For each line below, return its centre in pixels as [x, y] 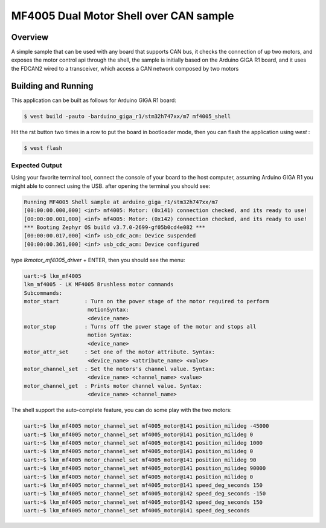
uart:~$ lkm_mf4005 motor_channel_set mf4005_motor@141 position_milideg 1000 [143, 443]
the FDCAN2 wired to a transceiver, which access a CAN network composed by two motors [125, 68]
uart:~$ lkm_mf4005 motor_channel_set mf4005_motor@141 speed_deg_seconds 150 [143, 485]
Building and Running [52, 85]
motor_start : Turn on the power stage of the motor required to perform [146, 301]
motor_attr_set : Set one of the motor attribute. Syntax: [120, 352]
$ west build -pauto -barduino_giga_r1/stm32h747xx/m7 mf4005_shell [127, 116]
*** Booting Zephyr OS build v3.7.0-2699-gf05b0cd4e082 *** [115, 227]
